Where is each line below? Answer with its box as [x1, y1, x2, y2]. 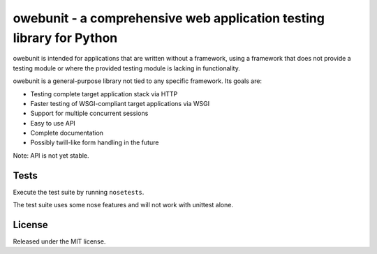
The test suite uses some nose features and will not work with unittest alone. [13, 201, 234, 209]
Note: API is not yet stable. [13, 151, 90, 160]
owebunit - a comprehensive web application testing [13, 10, 325, 26]
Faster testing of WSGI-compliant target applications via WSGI [30, 99, 209, 107]
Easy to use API [30, 119, 76, 127]
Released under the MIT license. [13, 237, 106, 246]
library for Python [13, 30, 118, 45]
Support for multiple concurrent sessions [30, 109, 149, 118]
